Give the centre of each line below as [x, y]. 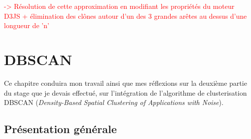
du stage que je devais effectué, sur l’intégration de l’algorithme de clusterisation [125, 92]
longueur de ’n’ [27, 25]
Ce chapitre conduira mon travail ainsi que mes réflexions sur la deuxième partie [125, 83]
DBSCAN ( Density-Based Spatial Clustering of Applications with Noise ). [114, 102]
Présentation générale [60, 129]
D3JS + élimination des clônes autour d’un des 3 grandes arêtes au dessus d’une [125, 16]
